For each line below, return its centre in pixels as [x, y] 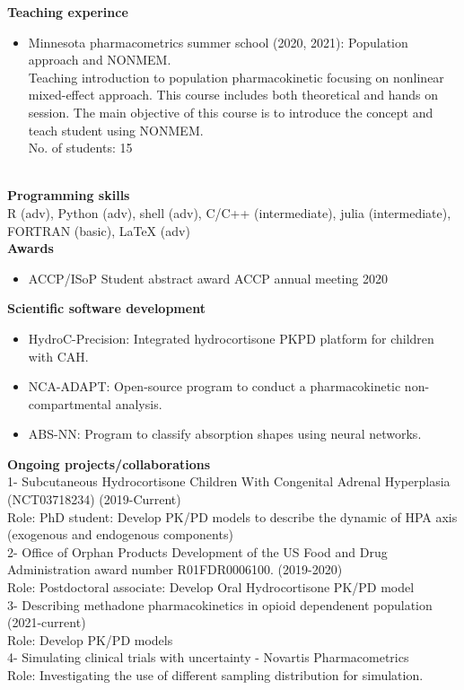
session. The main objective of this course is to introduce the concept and [231, 112]
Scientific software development [106, 308]
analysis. [139, 403]
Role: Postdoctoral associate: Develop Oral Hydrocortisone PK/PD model [211, 587]
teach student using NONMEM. [116, 130]
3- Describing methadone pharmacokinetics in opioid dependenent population [220, 604]
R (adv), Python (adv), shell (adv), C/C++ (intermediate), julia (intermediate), [229, 212]
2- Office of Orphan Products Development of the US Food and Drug [197, 551]
